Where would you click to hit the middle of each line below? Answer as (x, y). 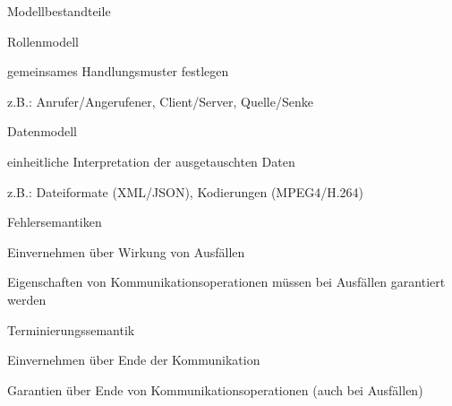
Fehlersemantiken (55, 222)
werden (27, 299)
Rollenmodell (43, 41)
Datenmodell (42, 131)
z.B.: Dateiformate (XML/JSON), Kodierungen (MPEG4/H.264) (186, 191)
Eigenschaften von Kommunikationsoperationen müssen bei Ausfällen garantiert (226, 282)
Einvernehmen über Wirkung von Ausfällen (126, 251)
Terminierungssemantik (71, 329)
